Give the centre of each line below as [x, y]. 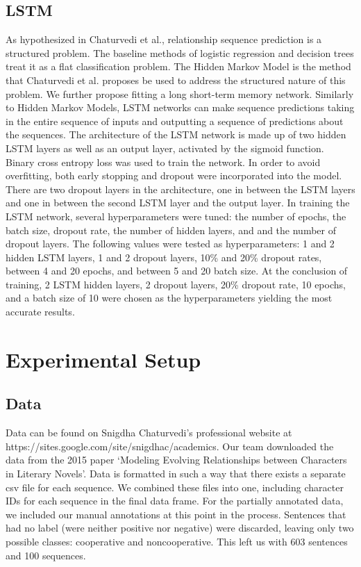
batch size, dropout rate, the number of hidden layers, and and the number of [171, 230]
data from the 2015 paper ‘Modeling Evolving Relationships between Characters [176, 460]
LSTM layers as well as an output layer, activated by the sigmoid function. [165, 148]
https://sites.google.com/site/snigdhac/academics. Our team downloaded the [170, 446]
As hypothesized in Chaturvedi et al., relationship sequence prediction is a [164, 39]
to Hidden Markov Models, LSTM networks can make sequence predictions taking [180, 107]
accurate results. [40, 312]
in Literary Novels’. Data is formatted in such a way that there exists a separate [176, 474]
